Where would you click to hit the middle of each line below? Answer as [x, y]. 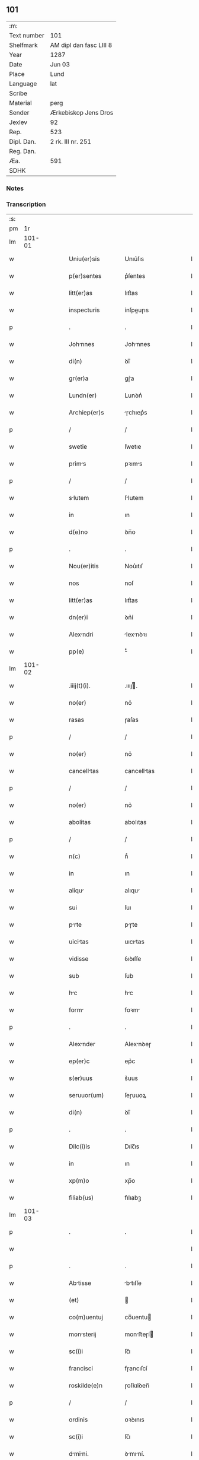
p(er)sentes [85, 276]
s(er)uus [81, 1078]
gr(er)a [79, 378]
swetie [78, 446]
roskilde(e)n [86, 1386]
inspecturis [84, 310]
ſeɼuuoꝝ [135, 1095]
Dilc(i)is [80, 1147]
